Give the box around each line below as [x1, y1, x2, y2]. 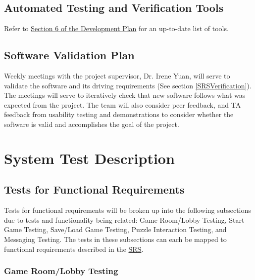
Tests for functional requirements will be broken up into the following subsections [4, 205, 251, 215]
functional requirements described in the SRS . [4, 243, 144, 254]
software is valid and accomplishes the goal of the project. [4, 119, 179, 129]
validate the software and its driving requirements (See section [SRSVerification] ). [4, 80, 252, 90]
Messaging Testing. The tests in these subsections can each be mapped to [4, 234, 227, 244]
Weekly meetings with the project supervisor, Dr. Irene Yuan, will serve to [4, 71, 230, 80]
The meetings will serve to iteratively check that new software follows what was [4, 90, 246, 100]
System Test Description [4, 148, 175, 168]
